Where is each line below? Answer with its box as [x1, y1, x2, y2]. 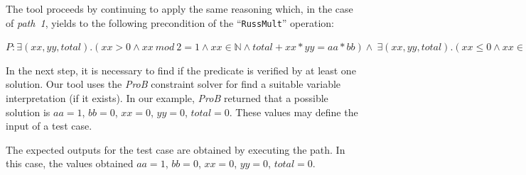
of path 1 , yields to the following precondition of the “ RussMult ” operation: [6, 15, 334, 30]
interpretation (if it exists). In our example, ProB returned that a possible [6, 91, 328, 106]
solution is [6, 104, 50, 119]
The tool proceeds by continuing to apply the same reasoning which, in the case [6, 1, 353, 16]
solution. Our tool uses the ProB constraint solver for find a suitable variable [6, 77, 341, 91]
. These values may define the [229, 104, 358, 119]
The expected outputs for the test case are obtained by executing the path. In [6, 142, 345, 157]
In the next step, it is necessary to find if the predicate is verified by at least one [6, 62, 356, 77]
